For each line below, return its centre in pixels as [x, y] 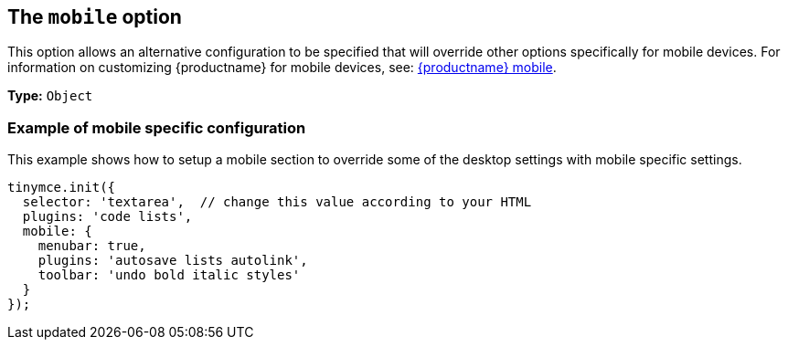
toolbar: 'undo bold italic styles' [169, 275]
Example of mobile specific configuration [157, 127]
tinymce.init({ [62, 188]
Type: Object [50, 96]
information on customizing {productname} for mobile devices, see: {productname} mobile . [282, 68]
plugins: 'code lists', [107, 217]
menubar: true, [92, 246]
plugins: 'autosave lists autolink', [173, 261]
